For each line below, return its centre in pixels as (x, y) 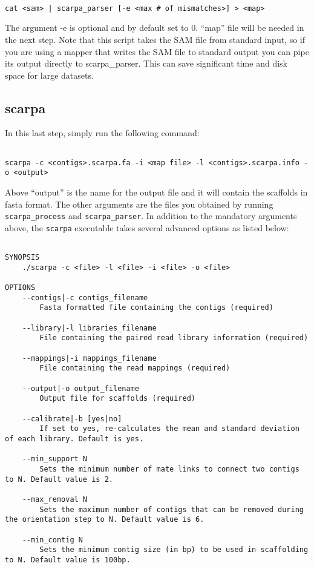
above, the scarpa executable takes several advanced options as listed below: (147, 227)
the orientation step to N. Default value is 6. (105, 520)
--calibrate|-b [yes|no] (72, 419)
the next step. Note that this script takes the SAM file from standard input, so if (155, 39)
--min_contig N (52, 540)
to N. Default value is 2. (59, 479)
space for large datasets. (49, 75)
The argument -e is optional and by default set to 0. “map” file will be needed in (155, 28)
